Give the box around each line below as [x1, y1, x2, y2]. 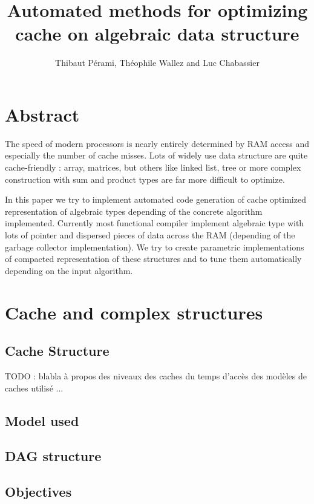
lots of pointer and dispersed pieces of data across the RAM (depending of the [5, 229, 295, 241]
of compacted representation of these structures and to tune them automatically [5, 252, 302, 265]
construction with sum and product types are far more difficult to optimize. [5, 172, 285, 185]
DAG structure [5, 447, 102, 465]
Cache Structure [5, 341, 110, 360]
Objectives [5, 482, 72, 501]
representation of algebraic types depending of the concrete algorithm [5, 205, 263, 217]
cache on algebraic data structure [15, 21, 299, 46]
